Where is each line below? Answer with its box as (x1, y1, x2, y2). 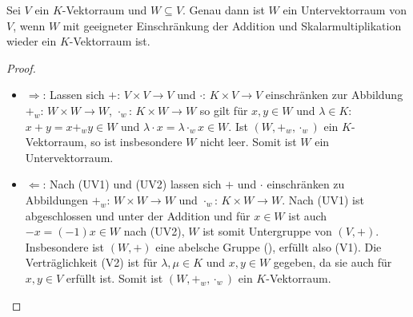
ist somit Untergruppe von (202, 223, 332, 240)
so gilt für (199, 101, 248, 118)
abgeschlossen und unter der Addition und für (25, 207, 251, 224)
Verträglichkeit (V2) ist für (25, 254, 158, 271)
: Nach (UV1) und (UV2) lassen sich (42, 176, 222, 192)
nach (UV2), (123, 223, 185, 240)
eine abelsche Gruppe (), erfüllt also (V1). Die (155, 238, 382, 255)
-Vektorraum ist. (69, 33, 150, 50)
